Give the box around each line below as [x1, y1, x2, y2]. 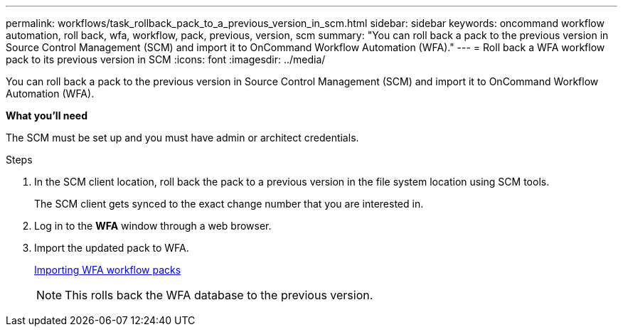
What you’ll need [6, 109, 87, 122]
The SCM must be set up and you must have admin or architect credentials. [6, 132, 359, 144]
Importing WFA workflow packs [34, 264, 181, 276]
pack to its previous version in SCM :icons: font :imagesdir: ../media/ [6, 53, 326, 65]
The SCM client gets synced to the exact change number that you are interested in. [34, 198, 424, 210]
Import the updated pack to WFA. [34, 242, 189, 254]
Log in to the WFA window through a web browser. [34, 220, 272, 232]
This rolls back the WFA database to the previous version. [65, 288, 373, 302]
